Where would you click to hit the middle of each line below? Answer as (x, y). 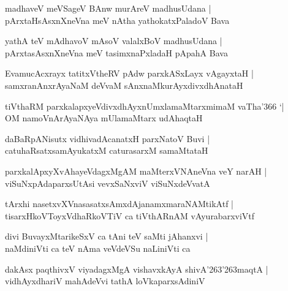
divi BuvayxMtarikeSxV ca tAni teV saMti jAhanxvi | (107, 236)
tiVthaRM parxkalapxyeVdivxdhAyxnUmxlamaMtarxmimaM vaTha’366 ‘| (145, 106)
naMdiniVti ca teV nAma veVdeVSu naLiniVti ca (98, 248)
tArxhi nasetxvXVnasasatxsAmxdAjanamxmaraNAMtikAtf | (119, 204)
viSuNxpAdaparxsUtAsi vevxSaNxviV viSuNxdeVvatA (108, 183)
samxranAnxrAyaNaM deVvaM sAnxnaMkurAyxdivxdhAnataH (124, 85)
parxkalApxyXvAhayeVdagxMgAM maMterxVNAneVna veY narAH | (136, 171)
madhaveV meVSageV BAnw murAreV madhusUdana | (108, 8)
